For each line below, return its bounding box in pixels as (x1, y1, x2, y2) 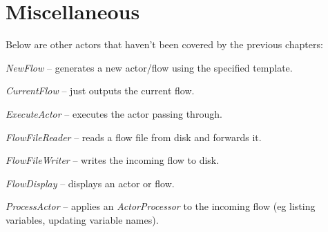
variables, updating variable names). (6, 212, 159, 226)
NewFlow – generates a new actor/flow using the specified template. (6, 60, 293, 74)
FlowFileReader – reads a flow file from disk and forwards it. (6, 129, 262, 144)
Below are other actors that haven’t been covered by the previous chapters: (6, 37, 323, 52)
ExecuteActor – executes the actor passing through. (6, 106, 222, 120)
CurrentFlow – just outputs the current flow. (6, 83, 195, 98)
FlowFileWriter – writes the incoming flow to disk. (6, 153, 220, 167)
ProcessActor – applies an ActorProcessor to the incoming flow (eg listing (6, 199, 316, 213)
